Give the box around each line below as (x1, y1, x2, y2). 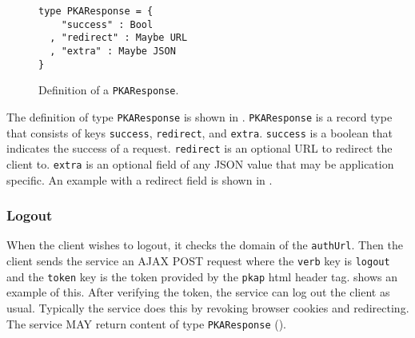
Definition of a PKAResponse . (38, 82, 179, 98)
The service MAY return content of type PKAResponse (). (6, 315, 286, 332)
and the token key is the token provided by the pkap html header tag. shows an (6, 268, 398, 284)
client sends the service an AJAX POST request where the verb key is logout (6, 253, 390, 269)
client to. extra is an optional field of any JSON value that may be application (6, 155, 394, 172)
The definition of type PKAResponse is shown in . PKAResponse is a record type (6, 108, 393, 125)
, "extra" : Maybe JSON (50, 45, 176, 57)
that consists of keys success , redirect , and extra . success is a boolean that (6, 124, 393, 141)
